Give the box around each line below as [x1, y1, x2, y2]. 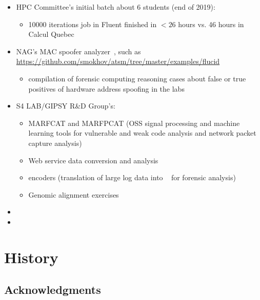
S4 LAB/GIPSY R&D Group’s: [16, 100, 115, 111]
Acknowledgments [4, 282, 101, 297]
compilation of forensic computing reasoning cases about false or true [28, 73, 246, 83]
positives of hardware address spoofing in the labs [28, 83, 185, 94]
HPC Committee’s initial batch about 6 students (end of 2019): [16, 2, 215, 12]
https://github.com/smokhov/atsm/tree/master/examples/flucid [16, 56, 220, 67]
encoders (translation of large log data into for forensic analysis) [28, 172, 236, 183]
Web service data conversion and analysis [28, 155, 158, 165]
